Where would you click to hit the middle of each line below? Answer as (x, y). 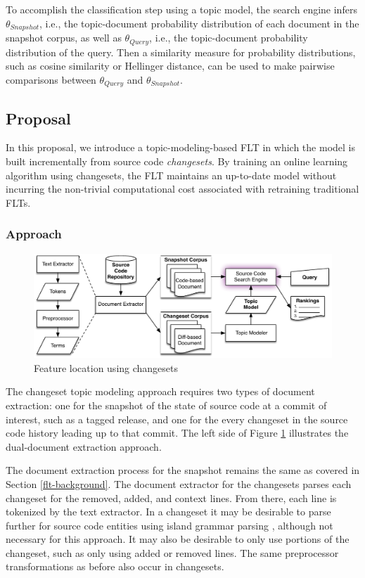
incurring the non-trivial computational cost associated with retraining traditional (182, 189)
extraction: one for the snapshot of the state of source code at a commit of (166, 405)
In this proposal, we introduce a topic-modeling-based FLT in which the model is (180, 147)
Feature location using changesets (106, 367)
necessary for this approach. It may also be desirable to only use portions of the (178, 539)
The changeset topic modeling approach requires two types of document (160, 391)
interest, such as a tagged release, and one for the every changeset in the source (177, 419)
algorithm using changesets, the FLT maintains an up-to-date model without (171, 175)
